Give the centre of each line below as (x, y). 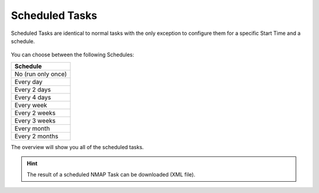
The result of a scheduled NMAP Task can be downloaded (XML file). (111, 174)
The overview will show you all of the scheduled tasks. (77, 147)
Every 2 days (33, 89)
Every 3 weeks (35, 120)
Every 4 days (33, 97)
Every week (31, 105)
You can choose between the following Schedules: (72, 55)
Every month (32, 128)
